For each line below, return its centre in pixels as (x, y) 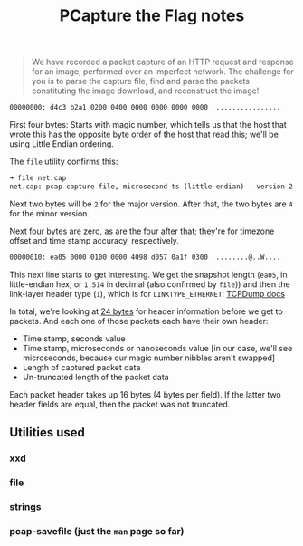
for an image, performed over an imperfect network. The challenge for (162, 72)
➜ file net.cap (38, 178)
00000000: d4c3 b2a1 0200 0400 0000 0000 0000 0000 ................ (145, 108)
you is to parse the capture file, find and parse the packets (141, 81)
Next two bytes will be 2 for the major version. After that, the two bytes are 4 (151, 204)
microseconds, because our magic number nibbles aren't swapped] (149, 358)
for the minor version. (50, 213)
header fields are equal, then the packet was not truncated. (120, 404)
